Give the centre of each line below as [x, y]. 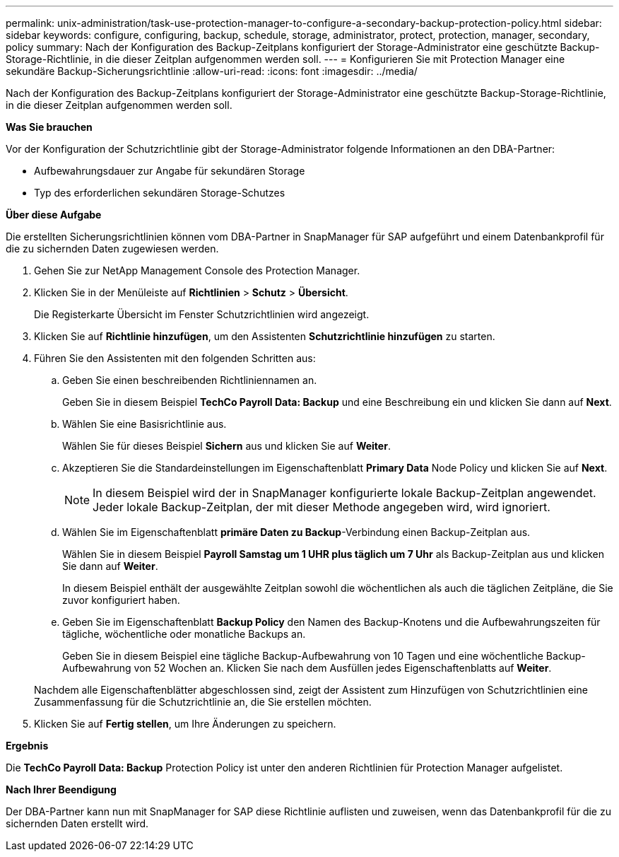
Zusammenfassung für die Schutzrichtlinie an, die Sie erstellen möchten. [203, 702]
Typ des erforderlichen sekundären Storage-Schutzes [160, 193]
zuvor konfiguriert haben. [121, 600]
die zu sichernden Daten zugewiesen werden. [112, 249]
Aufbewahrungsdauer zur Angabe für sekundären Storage [170, 171]
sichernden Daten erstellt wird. [77, 823]
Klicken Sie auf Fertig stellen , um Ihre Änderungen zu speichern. [185, 724]
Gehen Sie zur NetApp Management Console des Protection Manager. [197, 270]
